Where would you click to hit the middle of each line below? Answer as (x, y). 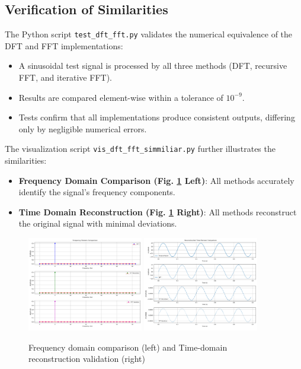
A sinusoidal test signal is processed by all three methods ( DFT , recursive (153, 66)
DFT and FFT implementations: (64, 45)
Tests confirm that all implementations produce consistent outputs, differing (157, 117)
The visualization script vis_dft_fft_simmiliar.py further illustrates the (140, 149)
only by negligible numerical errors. (83, 128)
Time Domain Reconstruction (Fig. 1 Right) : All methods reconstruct (158, 211)
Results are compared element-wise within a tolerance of (121, 97)
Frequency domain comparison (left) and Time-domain (128, 347)
